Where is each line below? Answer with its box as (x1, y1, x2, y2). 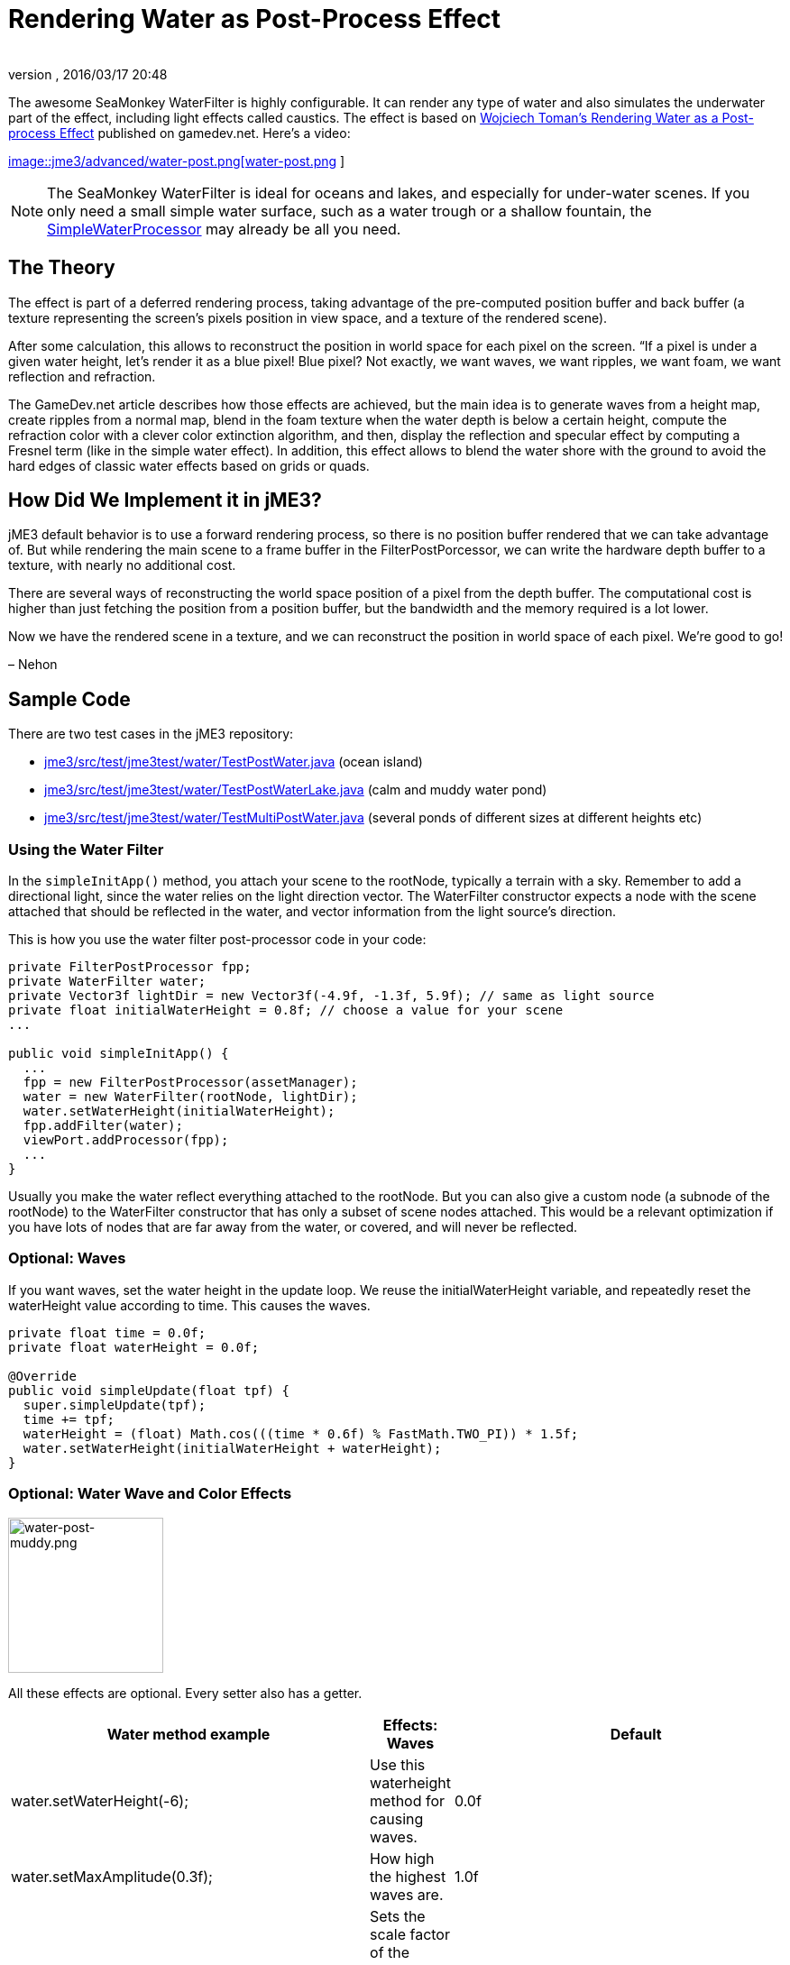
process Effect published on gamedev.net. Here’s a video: (8, 124, 351, 141)
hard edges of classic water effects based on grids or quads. (8, 457, 370, 473)
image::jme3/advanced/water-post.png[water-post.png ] (8, 152, 345, 169)
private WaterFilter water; (8, 974, 207, 989)
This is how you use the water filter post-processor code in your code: (8, 932, 427, 948)
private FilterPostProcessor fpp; (8, 960, 252, 975)
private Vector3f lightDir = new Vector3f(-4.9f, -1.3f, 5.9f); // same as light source (8, 988, 655, 1004)
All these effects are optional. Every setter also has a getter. (8, 1685, 363, 1701)
